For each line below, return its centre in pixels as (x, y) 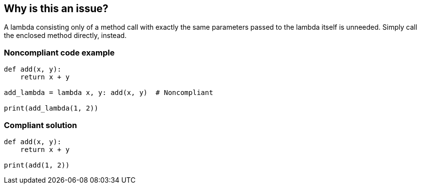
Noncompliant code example (59, 52)
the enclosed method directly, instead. (65, 36)
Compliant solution (41, 125)
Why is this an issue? (56, 9)
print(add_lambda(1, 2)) (51, 108)
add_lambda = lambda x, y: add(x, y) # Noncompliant (109, 93)
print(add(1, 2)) (37, 165)
